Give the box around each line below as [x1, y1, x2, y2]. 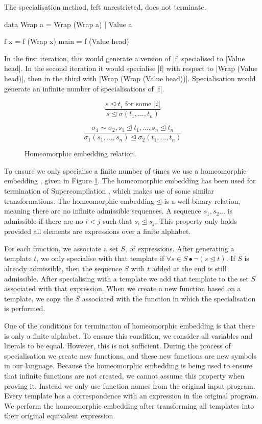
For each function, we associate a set [4, 243, 118, 253]
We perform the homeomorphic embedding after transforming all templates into [4, 400, 254, 411]
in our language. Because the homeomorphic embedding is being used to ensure [4, 360, 252, 371]
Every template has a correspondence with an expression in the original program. [4, 390, 259, 401]
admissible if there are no [4, 215, 83, 226]
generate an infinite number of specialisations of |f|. [4, 83, 164, 93]
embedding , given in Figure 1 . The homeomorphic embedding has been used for [4, 175, 256, 186]
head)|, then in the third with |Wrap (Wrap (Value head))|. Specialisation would [4, 73, 256, 83]
